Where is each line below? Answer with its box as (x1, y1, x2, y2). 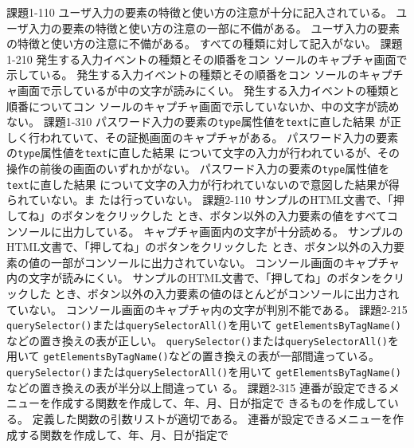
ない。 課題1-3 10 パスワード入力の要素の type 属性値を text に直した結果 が (6, 113, 390, 130)
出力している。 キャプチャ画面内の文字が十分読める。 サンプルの (61, 222, 404, 239)
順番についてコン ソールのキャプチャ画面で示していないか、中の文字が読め (6, 97, 400, 114)
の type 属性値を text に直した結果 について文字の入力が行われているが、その (6, 144, 400, 161)
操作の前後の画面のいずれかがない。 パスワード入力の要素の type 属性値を (6, 160, 390, 177)
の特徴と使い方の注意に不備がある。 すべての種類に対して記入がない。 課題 (6, 35, 403, 52)
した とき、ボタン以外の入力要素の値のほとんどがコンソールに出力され (28, 285, 400, 301)
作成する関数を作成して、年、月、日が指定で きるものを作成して (50, 395, 388, 411)
